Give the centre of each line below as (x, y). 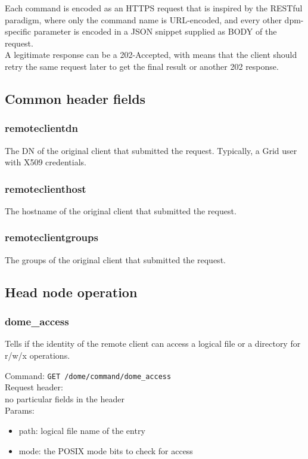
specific (18, 31)
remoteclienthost (46, 188)
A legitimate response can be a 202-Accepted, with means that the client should (151, 55)
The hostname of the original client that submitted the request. (121, 210)
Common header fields (75, 98)
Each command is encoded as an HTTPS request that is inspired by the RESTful (154, 8)
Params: (20, 410)
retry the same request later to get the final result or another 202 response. (142, 66)
